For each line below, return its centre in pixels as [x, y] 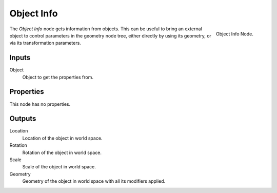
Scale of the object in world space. [59, 167]
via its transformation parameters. [45, 43]
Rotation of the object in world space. [62, 152]
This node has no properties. [40, 104]
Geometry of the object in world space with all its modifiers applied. [94, 181]
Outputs [23, 119]
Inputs [20, 58]
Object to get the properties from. [58, 77]
